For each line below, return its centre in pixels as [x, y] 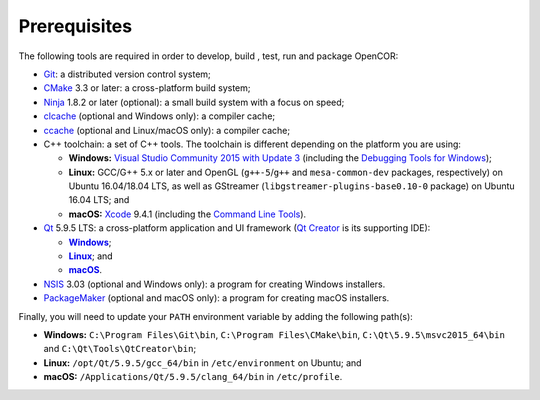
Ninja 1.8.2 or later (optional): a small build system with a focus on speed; [194, 102]
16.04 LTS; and [99, 200]
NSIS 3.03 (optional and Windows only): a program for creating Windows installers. [214, 284]
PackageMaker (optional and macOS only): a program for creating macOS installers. [216, 298]
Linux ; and [91, 256]
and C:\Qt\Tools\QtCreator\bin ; [120, 349]
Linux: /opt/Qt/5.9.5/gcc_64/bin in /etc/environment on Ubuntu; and [202, 362]
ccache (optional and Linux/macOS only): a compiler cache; [166, 130]
